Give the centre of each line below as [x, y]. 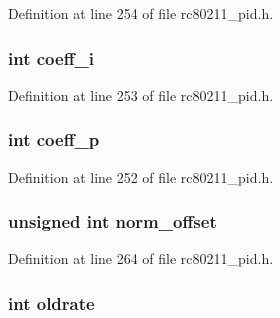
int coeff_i [51, 57]
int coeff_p [54, 139]
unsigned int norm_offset [112, 221]
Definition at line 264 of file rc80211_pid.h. [141, 258]
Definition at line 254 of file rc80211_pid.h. [141, 13]
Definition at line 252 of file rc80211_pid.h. [141, 176]
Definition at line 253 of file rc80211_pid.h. [141, 94]
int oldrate [51, 302]
